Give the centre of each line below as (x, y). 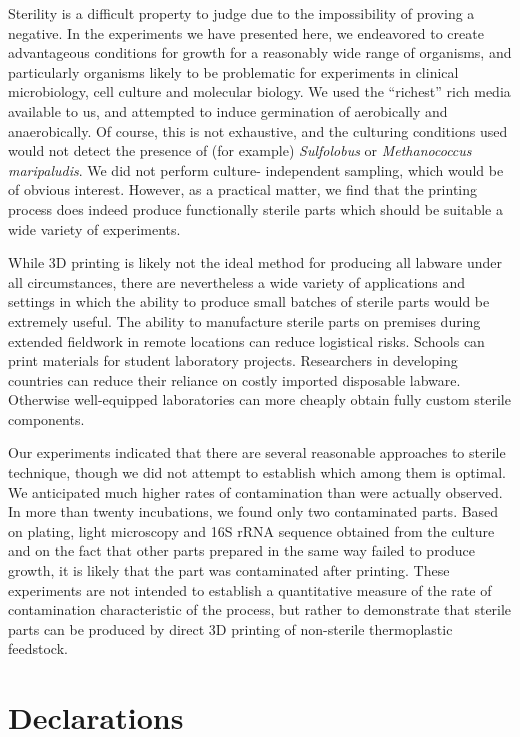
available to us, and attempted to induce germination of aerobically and (228, 110)
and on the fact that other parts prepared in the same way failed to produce (242, 550)
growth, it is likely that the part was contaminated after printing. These (229, 570)
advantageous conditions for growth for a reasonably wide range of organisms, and (260, 52)
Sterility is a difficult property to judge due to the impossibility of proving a (241, 13)
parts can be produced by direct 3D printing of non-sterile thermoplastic (230, 628)
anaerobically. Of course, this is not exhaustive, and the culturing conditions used (258, 130)
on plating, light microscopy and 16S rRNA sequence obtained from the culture (251, 530)
